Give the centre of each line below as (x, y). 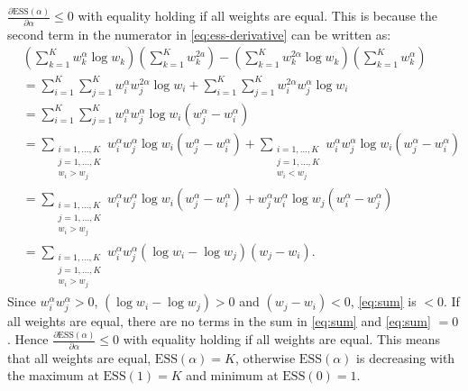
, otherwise (265, 357)
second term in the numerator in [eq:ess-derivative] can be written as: (199, 34)
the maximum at (53, 375)
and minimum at (232, 375)
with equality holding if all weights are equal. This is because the (258, 16)
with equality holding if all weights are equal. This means (282, 339)
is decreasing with (406, 357)
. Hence (28, 339)
